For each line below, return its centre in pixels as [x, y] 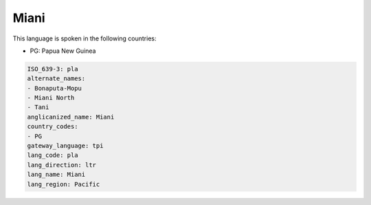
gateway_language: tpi [65, 146]
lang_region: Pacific [64, 184]
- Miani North [51, 98]
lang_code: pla [53, 155]
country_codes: [53, 126]
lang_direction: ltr [61, 165]
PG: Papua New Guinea [63, 51]
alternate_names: [56, 79]
